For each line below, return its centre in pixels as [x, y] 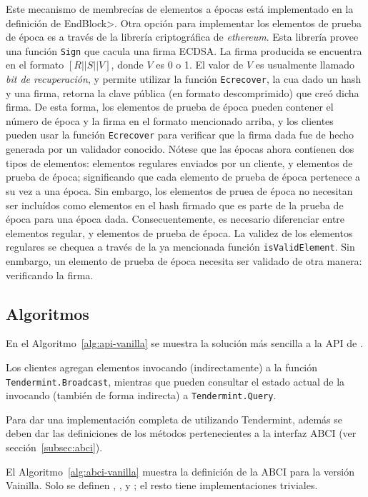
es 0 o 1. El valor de [200, 65]
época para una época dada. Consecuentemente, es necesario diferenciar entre [175, 219]
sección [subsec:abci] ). [54, 447]
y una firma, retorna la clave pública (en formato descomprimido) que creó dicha [183, 92]
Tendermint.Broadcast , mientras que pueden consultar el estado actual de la [175, 381]
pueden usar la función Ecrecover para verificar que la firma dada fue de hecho [180, 135]
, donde [127, 65]
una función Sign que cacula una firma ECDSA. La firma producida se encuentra [184, 50]
